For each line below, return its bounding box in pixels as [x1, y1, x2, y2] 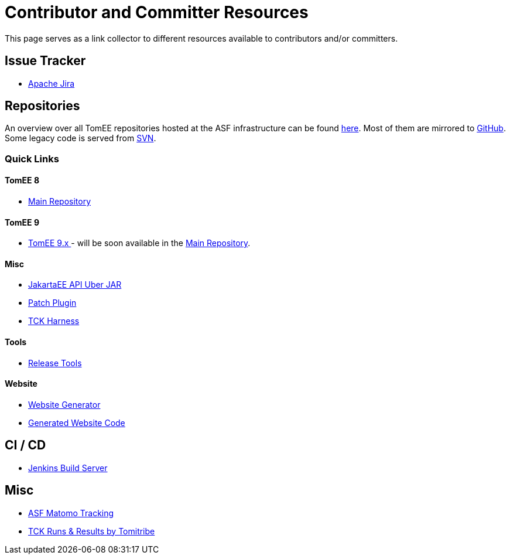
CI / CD [5, 438, 46, 453]
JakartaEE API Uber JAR [28, 279, 122, 290]
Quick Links [5, 152, 59, 165]
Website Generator [28, 399, 101, 410]
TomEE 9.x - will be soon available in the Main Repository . [28, 238, 251, 248]
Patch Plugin [28, 298, 77, 308]
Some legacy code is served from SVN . [5, 133, 156, 144]
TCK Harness [28, 316, 80, 326]
